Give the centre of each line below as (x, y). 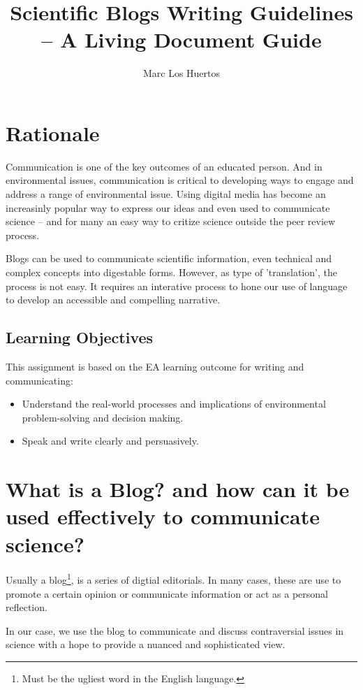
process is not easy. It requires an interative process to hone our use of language (177, 286)
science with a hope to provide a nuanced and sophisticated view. (146, 644)
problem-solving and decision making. (103, 417)
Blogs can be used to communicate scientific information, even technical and (169, 258)
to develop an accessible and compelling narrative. (113, 300)
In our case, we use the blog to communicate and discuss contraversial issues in (175, 630)
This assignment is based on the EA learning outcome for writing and (155, 366)
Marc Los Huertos (181, 73)
